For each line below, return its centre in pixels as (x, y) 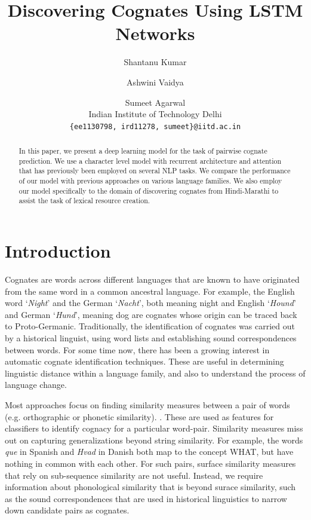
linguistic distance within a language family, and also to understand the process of (155, 373)
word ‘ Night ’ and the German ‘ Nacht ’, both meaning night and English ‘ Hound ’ (150, 303)
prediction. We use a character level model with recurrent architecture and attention (150, 160)
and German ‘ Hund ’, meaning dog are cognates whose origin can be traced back (151, 314)
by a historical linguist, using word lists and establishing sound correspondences (151, 337)
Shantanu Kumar (155, 62)
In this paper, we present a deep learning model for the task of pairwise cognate (143, 151)
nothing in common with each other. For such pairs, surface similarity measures (150, 463)
